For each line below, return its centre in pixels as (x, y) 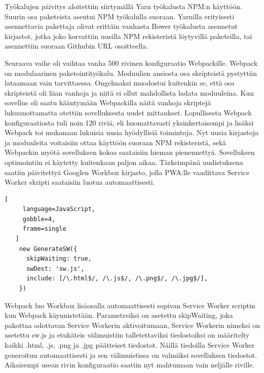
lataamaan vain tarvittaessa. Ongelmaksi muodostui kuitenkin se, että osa (120, 83)
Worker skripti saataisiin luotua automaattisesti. (80, 182)
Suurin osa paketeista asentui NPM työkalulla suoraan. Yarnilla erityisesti (120, 16)
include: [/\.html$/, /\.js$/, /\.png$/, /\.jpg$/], (117, 279)
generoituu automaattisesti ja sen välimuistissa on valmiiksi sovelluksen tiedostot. (131, 355)
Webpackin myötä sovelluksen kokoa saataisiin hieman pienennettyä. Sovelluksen (130, 152)
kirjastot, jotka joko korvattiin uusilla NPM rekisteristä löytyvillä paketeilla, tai (128, 36)
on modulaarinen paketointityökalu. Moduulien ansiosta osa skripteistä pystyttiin (131, 73)
